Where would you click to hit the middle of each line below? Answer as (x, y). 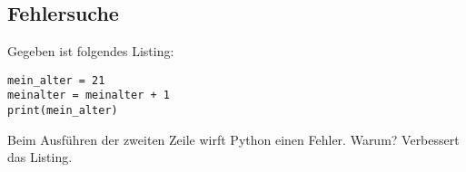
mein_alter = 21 (56, 80)
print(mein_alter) (63, 111)
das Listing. (40, 157)
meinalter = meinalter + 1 (89, 96)
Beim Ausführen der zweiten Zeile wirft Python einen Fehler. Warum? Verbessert (233, 139)
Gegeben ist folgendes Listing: (91, 51)
